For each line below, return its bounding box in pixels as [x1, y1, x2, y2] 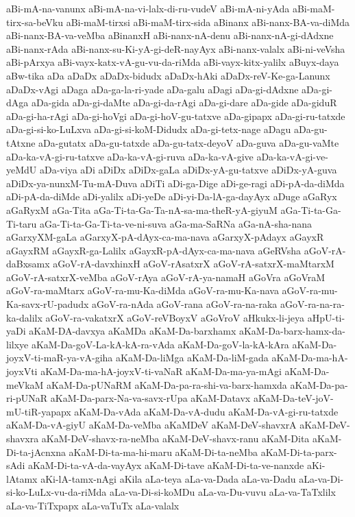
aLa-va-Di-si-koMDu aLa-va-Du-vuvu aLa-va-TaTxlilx [110, 485, 336, 499]
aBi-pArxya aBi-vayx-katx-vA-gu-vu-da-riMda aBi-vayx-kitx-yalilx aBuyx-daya [6, 55, 339, 69]
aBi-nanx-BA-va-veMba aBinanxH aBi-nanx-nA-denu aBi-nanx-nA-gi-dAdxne [6, 28, 334, 43]
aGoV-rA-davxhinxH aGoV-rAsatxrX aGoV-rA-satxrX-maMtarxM [53, 256, 334, 271]
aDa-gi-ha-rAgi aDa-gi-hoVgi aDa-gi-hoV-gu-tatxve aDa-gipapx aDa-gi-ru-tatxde [6, 108, 345, 123]
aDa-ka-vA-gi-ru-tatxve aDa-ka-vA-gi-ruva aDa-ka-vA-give [6, 149, 254, 163]
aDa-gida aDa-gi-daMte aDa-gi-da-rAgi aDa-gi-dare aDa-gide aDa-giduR [31, 95, 337, 110]
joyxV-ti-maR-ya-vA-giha [6, 350, 113, 365]
